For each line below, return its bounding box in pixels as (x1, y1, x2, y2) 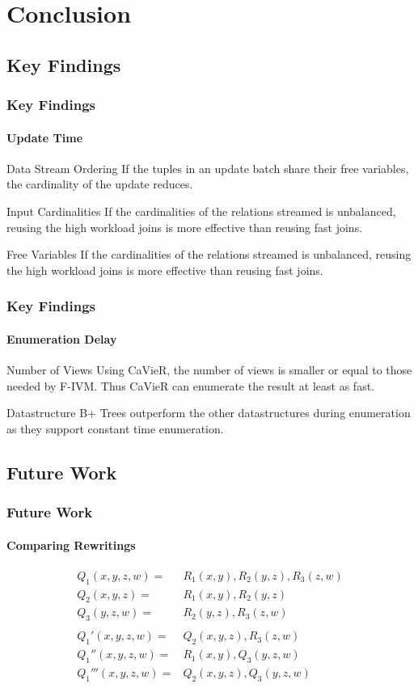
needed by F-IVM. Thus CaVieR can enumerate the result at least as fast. (6, 377, 375, 394)
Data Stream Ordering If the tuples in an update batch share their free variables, (6, 159, 409, 176)
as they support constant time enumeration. (6, 420, 224, 437)
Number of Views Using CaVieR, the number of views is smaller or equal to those (6, 361, 412, 378)
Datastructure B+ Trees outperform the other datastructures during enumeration (6, 404, 411, 421)
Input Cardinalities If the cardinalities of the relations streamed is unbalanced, (6, 202, 396, 219)
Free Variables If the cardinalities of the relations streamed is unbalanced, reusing (6, 246, 412, 263)
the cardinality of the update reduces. (6, 175, 193, 192)
